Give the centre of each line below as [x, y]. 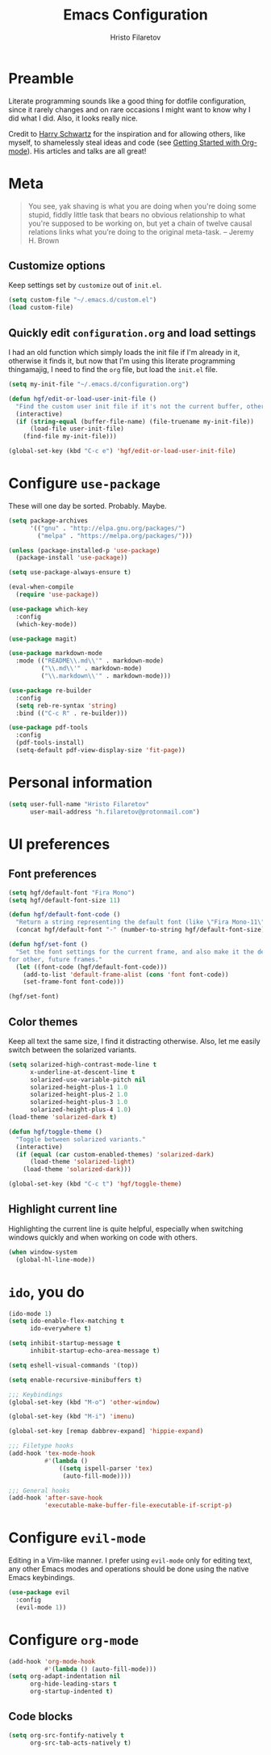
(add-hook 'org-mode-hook [52, 1661]
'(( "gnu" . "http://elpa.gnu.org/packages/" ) [107, 528]
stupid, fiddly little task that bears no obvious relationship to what [137, 214]
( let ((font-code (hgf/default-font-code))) [92, 967]
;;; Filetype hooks [41, 1446]
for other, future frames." [56, 959]
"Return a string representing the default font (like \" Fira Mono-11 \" [140, 922]
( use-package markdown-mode [56, 653]
